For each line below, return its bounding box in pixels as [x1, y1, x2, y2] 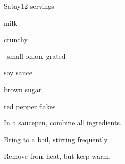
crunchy [4, 34, 28, 45]
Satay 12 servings [4, 1, 54, 11]
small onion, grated [7, 51, 66, 61]
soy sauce [4, 67, 32, 78]
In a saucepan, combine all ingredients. [4, 117, 122, 128]
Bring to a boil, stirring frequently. [4, 134, 109, 144]
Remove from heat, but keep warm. [4, 151, 111, 161]
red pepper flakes [4, 101, 56, 111]
